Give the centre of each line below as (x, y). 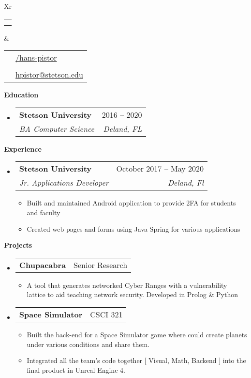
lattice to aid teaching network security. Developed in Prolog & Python (132, 294)
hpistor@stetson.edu (49, 75)
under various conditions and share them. (88, 344)
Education (21, 95)
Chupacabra (43, 265)
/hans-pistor (36, 58)
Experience (23, 149)
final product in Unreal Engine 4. (76, 370)
